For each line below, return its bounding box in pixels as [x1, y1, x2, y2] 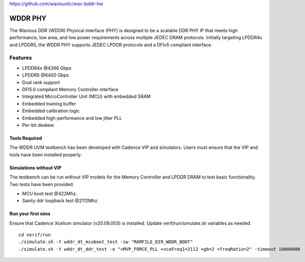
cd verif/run [18, 232, 51, 238]
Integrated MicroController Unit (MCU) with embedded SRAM [22, 93, 151, 99]
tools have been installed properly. [9, 151, 82, 158]
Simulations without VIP [9, 165, 62, 171]
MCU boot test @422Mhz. [22, 190, 77, 196]
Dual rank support [22, 79, 60, 85]
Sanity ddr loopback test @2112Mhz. [22, 198, 99, 204]
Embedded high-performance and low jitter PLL [22, 115, 122, 121]
